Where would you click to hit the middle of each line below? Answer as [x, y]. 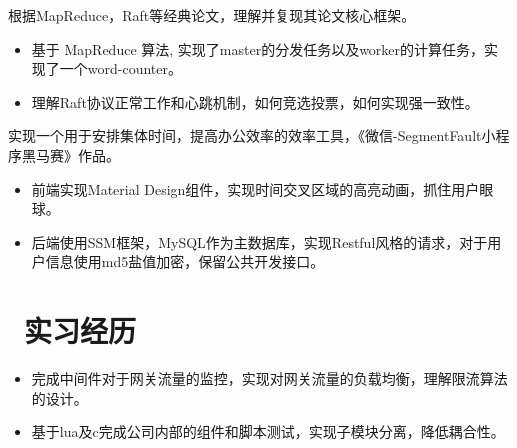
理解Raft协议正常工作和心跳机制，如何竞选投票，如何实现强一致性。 [255, 101]
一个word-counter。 [120, 68]
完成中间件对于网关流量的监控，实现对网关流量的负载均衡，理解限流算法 [269, 378]
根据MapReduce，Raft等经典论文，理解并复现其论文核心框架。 [212, 15]
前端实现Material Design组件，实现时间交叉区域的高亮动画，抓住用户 [255, 188]
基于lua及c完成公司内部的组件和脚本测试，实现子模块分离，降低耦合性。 [268, 431]
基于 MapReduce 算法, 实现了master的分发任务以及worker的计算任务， [258, 48]
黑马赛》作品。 [70, 154]
